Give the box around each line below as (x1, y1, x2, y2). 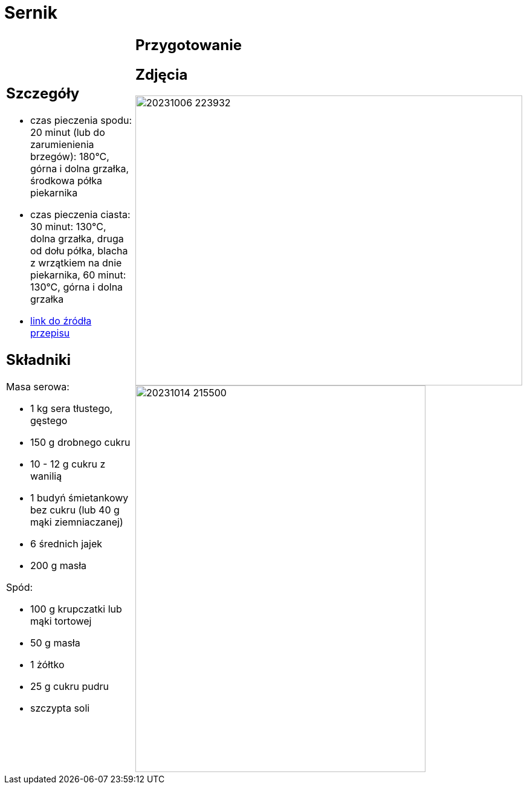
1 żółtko (30, 658, 65, 671)
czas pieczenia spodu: (30, 114, 132, 126)
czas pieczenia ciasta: (30, 208, 131, 221)
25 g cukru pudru (30, 680, 109, 692)
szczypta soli (30, 701, 90, 714)
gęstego (30, 414, 68, 427)
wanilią (30, 469, 62, 482)
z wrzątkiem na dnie (30, 256, 122, 269)
